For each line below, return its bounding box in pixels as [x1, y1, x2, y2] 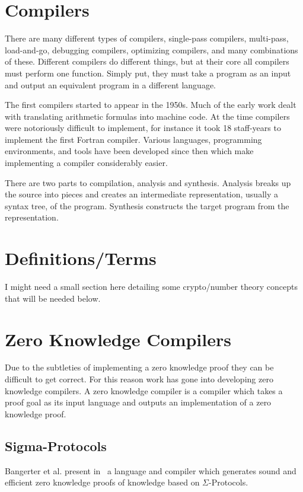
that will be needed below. [5, 292, 101, 304]
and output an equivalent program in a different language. [5, 78, 216, 91]
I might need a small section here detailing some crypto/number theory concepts [5, 280, 298, 293]
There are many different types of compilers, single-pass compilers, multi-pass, [5, 32, 289, 44]
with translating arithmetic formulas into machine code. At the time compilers [5, 110, 290, 122]
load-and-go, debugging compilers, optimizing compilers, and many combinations [5, 43, 298, 56]
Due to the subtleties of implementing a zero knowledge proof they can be [5, 361, 274, 373]
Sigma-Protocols [5, 436, 107, 455]
